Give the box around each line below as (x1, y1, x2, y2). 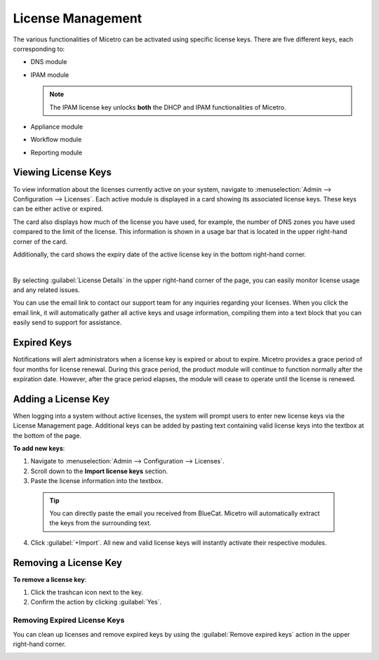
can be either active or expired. (13, 204, 104, 213)
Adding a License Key (13, 393, 110, 405)
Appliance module (30, 122, 84, 131)
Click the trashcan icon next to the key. (30, 588, 143, 597)
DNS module (30, 58, 67, 66)
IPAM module (30, 70, 69, 79)
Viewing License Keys (13, 166, 112, 178)
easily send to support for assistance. (13, 318, 122, 326)
